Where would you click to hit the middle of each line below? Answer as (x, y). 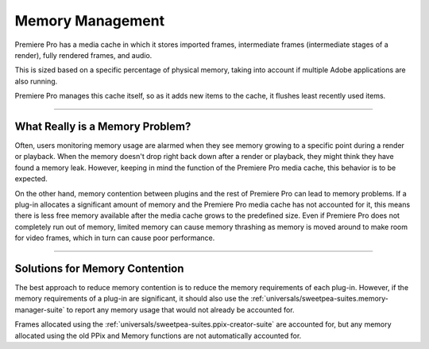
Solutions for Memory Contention (99, 268)
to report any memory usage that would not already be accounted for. (180, 309)
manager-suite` (40, 309)
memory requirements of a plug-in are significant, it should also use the (132, 299)
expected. (31, 179)
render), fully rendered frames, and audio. (83, 55)
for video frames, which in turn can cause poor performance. (115, 238)
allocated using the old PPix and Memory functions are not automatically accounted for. (158, 335)
